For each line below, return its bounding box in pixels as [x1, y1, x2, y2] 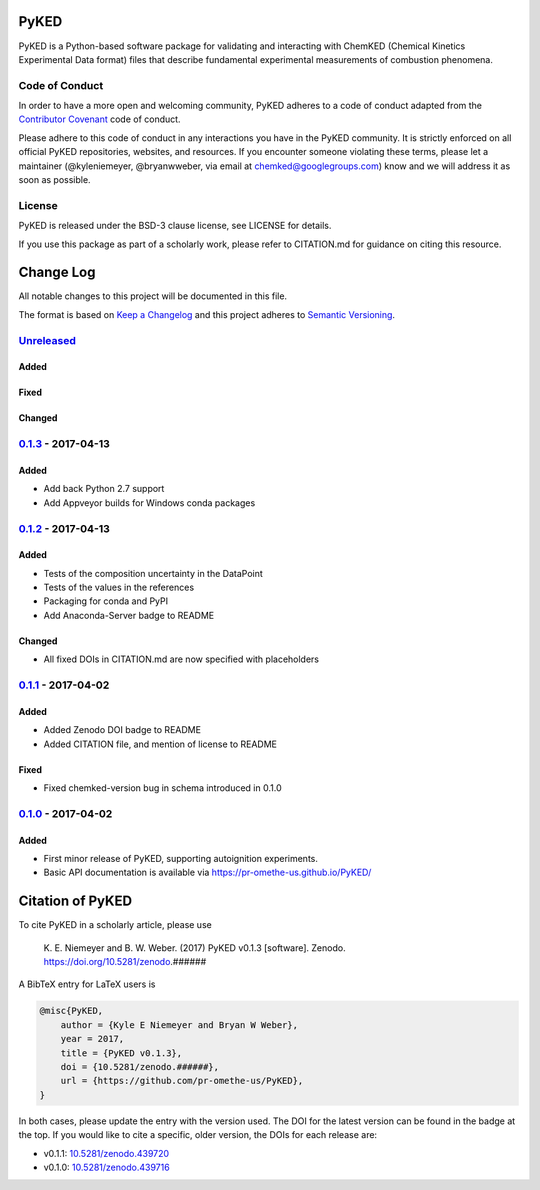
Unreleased [18, 333, 77, 347]
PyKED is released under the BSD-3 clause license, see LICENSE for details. [18, 220, 332, 232]
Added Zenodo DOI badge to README [43, 724, 202, 736]
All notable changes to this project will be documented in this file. [18, 290, 288, 302]
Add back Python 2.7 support [43, 483, 165, 495]
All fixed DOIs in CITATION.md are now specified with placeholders [43, 653, 320, 665]
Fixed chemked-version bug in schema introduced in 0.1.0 [43, 781, 282, 794]
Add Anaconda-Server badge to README [43, 609, 215, 621]
